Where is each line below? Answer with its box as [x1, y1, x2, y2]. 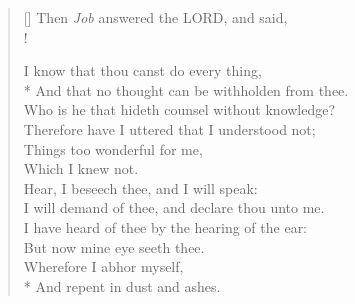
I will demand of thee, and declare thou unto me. [23, 197, 325, 218]
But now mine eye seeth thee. [23, 236, 205, 257]
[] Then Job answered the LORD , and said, [23, 7, 288, 27]
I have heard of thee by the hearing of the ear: [23, 216, 308, 237]
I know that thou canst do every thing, [23, 60, 262, 81]
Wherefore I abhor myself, [23, 256, 184, 277]
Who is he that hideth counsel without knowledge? [23, 99, 336, 120]
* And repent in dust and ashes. [23, 275, 221, 296]
